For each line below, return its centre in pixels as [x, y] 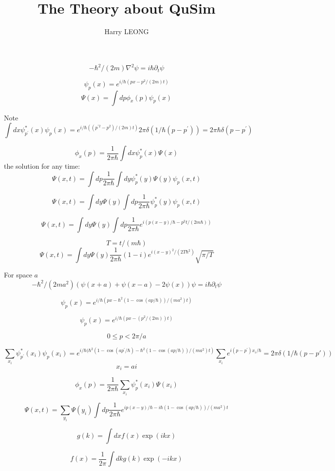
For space [18, 275]
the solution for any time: [42, 166]
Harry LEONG [127, 31]
